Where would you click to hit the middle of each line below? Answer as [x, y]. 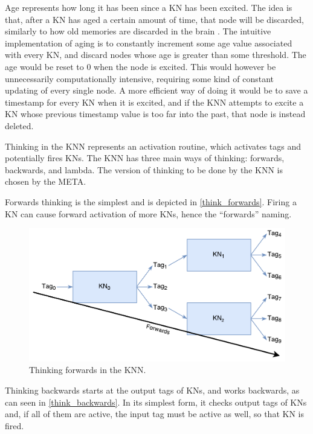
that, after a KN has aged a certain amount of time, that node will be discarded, [154, 19]
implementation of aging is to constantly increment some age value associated [149, 43]
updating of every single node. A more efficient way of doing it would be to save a [156, 90]
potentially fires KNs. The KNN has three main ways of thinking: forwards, [145, 158]
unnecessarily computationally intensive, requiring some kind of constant [140, 78]
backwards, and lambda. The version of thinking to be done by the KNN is [144, 169]
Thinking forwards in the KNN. [88, 370]
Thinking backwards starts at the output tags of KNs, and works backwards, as [152, 390]
